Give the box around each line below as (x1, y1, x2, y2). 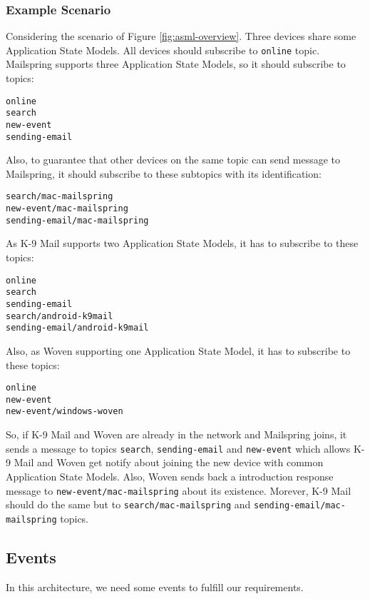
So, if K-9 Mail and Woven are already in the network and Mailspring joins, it (6, 427, 347, 442)
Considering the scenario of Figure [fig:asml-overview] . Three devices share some (6, 29, 356, 44)
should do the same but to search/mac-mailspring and (6, 497, 251, 512)
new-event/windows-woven (6, 406, 123, 417)
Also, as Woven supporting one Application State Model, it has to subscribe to (6, 343, 351, 358)
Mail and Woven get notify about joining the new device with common (14, 455, 324, 470)
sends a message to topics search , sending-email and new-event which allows (6, 441, 351, 455)
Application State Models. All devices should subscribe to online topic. (6, 42, 320, 57)
